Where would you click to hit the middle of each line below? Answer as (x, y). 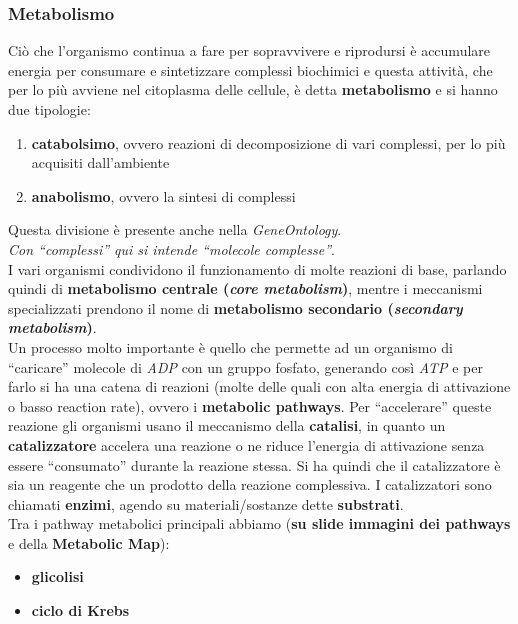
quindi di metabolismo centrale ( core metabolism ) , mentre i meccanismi (245, 288)
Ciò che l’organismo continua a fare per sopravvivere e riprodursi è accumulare (249, 50)
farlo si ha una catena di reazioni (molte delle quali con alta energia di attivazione (259, 386)
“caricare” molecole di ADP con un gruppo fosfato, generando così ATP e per (245, 366)
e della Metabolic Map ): (89, 542)
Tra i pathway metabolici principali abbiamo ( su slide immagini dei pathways (259, 523)
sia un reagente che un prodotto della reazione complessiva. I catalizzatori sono (250, 484)
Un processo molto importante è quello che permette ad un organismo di (230, 346)
